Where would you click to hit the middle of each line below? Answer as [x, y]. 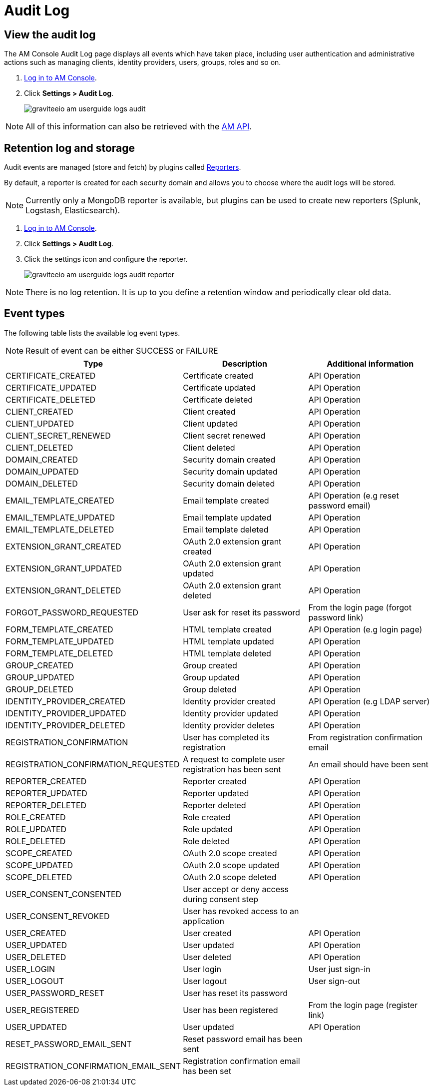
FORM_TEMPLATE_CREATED [59, 629]
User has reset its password [235, 993]
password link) [336, 617]
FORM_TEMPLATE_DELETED [59, 653]
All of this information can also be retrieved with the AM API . [139, 127]
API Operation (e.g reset [354, 495]
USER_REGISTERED [42, 1010]
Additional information [370, 363]
